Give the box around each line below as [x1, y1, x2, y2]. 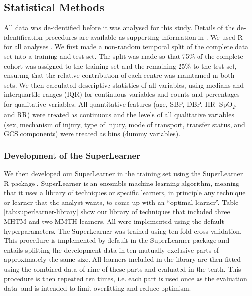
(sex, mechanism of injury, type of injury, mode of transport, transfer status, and [4, 119, 245, 129]
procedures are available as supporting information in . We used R [45, 32, 243, 42]
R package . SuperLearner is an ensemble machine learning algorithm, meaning [4, 178, 240, 188]
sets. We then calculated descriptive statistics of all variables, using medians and [4, 79, 244, 90]
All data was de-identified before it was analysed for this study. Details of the [4, 22, 235, 33]
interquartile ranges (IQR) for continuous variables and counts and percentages [4, 89, 240, 99]
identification [4, 32, 43, 42]
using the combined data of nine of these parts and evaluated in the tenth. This [4, 264, 241, 274]
